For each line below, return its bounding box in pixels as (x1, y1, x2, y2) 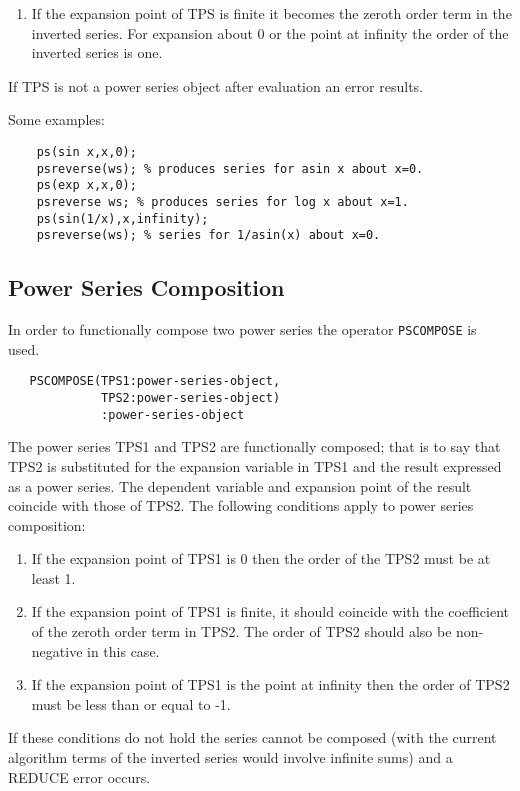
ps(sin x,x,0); (36, 144, 137, 159)
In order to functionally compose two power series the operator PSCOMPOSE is (8, 319, 477, 340)
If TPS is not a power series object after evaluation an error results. (8, 75, 424, 96)
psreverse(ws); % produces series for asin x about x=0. (36, 161, 424, 176)
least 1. (31, 567, 76, 588)
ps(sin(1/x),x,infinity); (36, 211, 209, 226)
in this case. (87, 640, 160, 661)
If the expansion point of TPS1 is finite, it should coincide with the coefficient (31, 601, 510, 622)
